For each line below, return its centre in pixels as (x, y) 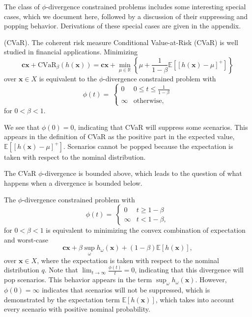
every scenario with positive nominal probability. (77, 309)
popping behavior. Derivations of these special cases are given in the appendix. (123, 26)
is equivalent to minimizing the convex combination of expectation (146, 230)
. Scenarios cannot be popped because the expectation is (148, 146)
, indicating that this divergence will (189, 270)
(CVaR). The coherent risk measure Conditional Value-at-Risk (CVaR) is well (121, 42)
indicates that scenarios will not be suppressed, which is (126, 290)
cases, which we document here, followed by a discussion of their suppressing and (126, 16)
